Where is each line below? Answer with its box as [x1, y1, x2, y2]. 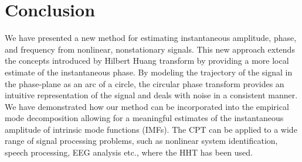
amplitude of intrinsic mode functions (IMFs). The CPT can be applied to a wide [5, 123, 297, 135]
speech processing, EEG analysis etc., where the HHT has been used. [5, 146, 253, 158]
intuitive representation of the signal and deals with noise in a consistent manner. [5, 89, 298, 101]
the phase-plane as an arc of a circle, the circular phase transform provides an [5, 77, 284, 89]
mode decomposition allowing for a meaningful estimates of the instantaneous [5, 112, 284, 124]
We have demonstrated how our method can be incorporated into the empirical [5, 100, 289, 112]
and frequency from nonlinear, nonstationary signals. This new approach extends [5, 43, 295, 55]
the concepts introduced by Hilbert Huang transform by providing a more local [5, 54, 289, 67]
